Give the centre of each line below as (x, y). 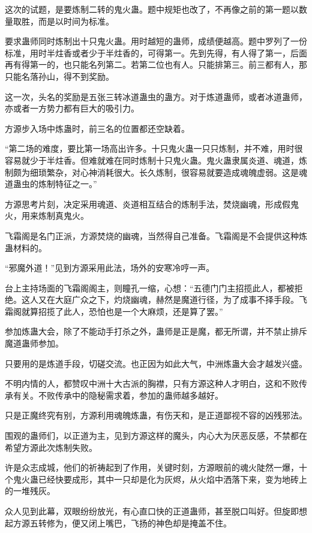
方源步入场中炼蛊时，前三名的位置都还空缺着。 (97, 128)
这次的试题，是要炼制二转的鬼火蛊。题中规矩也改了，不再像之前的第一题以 (152, 9)
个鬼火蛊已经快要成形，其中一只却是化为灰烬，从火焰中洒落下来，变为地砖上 (156, 479)
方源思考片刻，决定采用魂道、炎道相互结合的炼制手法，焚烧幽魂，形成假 (148, 204)
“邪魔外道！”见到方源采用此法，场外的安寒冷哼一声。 (110, 268)
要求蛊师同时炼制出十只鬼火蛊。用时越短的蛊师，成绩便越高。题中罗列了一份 (156, 41)
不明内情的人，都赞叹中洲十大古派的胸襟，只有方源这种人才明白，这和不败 (152, 383)
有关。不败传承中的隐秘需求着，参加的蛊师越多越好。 (118, 395)
